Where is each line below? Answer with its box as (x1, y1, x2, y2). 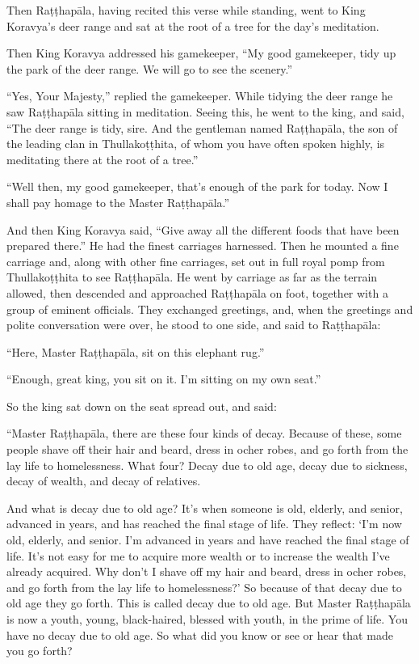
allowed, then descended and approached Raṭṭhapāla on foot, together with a (6, 284, 388, 301)
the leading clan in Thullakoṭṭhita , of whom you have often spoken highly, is (6, 135, 385, 152)
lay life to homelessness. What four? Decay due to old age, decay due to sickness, (6, 456, 408, 473)
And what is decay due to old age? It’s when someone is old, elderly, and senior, (6, 499, 403, 516)
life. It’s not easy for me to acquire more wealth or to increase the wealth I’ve (6, 547, 390, 564)
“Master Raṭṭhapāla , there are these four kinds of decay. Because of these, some (6, 425, 402, 442)
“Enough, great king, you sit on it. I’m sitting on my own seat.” (6, 370, 321, 387)
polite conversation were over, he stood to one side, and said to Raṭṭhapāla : (6, 316, 381, 333)
